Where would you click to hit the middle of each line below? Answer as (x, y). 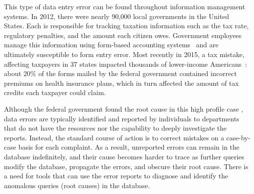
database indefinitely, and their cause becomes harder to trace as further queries (124, 156)
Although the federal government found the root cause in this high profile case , (124, 108)
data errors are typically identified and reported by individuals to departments (122, 118)
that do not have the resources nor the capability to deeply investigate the (115, 128)
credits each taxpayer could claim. (55, 92)
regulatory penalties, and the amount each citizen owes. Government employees (123, 35)
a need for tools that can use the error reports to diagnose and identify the (116, 176)
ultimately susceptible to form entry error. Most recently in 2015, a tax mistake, (124, 54)
